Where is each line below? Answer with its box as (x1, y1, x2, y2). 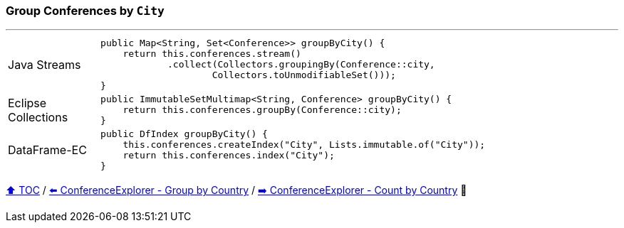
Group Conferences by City (6, 4, 165, 18)
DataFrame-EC (8, 143, 87, 158)
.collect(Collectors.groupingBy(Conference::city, (167, 59, 435, 70)
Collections (8, 109, 68, 124)
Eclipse (8, 95, 47, 110)
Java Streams (8, 57, 81, 72)
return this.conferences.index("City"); (123, 150, 335, 161)
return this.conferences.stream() (123, 48, 301, 60)
